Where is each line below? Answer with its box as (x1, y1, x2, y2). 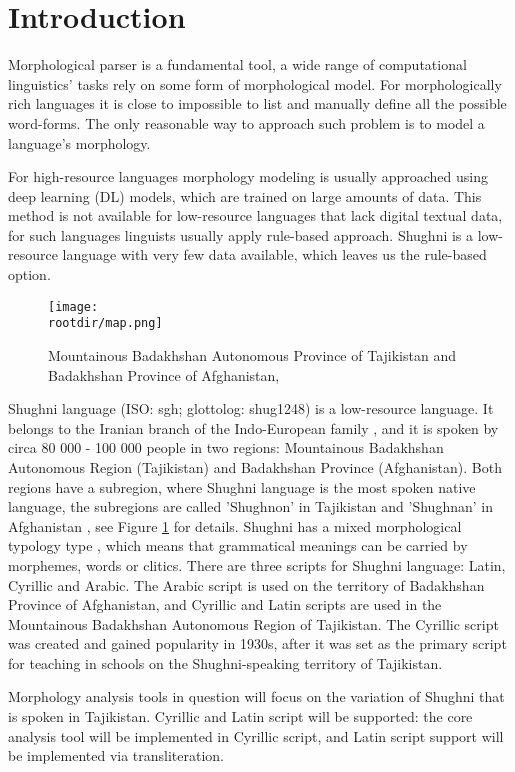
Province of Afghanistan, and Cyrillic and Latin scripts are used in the (8, 594, 442, 615)
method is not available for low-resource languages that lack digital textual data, (8, 205, 503, 226)
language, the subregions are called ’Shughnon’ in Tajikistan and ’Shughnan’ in (8, 496, 493, 517)
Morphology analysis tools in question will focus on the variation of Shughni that (8, 686, 505, 707)
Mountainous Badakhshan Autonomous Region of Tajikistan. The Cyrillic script (8, 613, 499, 634)
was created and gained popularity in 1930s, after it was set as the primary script (8, 633, 507, 654)
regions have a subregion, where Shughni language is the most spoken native (8, 476, 476, 497)
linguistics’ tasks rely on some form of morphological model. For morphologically (8, 73, 502, 94)
